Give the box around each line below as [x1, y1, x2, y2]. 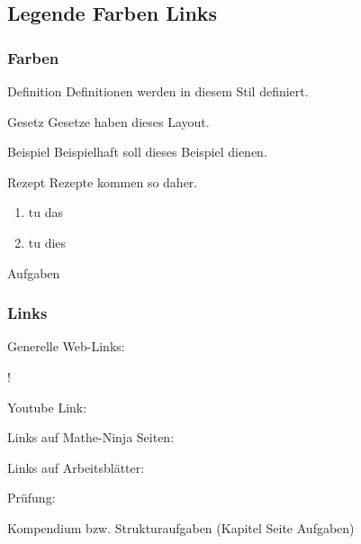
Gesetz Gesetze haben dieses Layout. [7, 112, 210, 131]
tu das [28, 203, 63, 222]
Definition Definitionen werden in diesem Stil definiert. [7, 82, 309, 100]
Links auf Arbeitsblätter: [7, 458, 145, 476]
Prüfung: [7, 488, 56, 507]
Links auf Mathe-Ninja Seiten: [7, 428, 175, 447]
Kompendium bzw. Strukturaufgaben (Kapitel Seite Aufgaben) [7, 518, 355, 537]
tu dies [28, 232, 67, 251]
